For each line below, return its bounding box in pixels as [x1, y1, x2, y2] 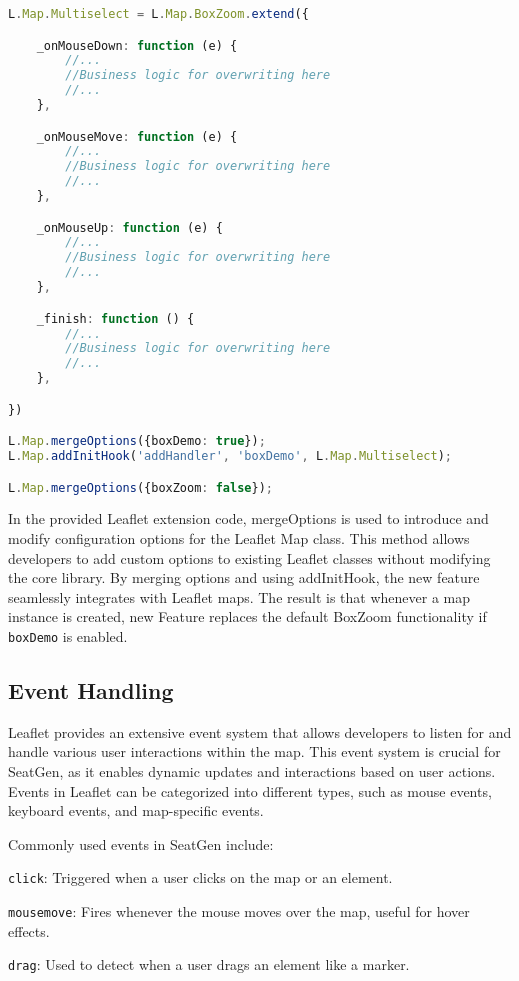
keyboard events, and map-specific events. [8, 800, 264, 821]
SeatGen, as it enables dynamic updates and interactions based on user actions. [8, 761, 496, 782]
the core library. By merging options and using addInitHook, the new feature [8, 567, 480, 588]
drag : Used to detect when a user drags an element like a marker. [8, 954, 410, 975]
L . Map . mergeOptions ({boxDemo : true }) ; [8, 434, 266, 449]
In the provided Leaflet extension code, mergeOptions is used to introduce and [8, 508, 489, 529]
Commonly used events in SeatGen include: [8, 833, 274, 854]
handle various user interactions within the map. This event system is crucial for [8, 741, 501, 762]
